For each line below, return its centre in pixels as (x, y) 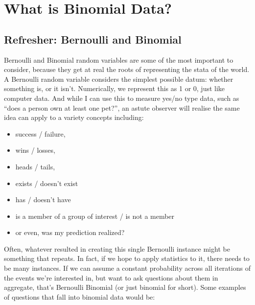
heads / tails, (35, 166)
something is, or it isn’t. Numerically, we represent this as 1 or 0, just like (115, 88)
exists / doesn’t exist (47, 183)
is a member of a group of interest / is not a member (95, 216)
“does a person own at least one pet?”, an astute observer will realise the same (122, 107)
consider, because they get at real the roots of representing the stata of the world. (127, 69)
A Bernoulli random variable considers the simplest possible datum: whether (119, 79)
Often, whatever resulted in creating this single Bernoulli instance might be (117, 248)
